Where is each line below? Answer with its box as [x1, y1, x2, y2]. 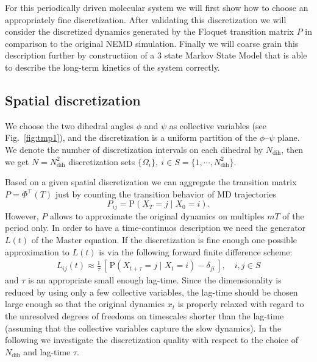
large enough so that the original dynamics [5, 297, 165, 310]
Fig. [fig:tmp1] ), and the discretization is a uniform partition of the [5, 131, 257, 144]
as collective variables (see [169, 119, 266, 132]
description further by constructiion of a [5, 49, 155, 62]
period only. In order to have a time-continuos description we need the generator [5, 221, 306, 234]
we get [5, 155, 29, 168]
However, [5, 209, 39, 222]
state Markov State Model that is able [164, 49, 307, 62]
